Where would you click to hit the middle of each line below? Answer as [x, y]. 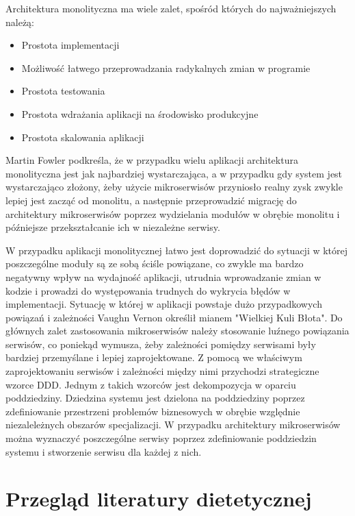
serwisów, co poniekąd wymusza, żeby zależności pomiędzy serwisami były [161, 344]
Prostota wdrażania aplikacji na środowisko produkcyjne [140, 113]
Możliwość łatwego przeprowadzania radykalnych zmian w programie [166, 67]
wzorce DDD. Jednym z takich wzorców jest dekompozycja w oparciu [151, 384]
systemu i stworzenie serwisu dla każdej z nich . [104, 451]
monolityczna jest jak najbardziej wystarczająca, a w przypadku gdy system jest [174, 173]
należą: [20, 22]
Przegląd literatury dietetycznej [159, 499]
